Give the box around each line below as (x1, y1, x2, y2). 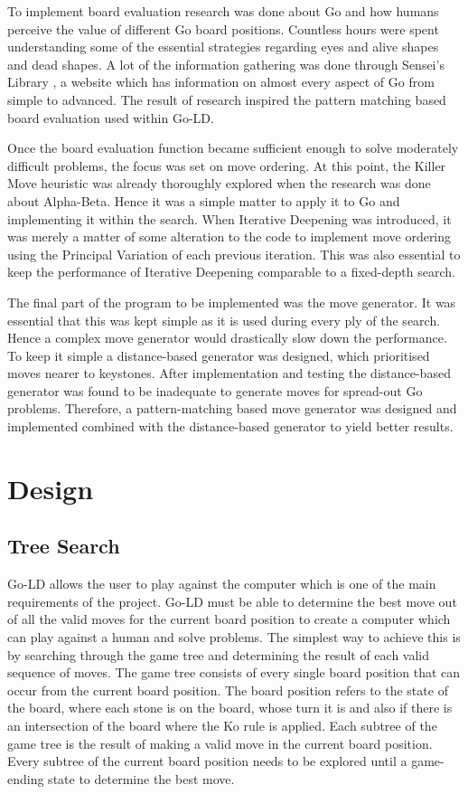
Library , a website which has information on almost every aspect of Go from (7, 72, 435, 91)
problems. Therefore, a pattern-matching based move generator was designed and (7, 399, 457, 418)
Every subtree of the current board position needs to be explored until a (7, 751, 407, 770)
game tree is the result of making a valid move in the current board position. (7, 733, 433, 752)
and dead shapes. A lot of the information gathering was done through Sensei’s (7, 54, 445, 73)
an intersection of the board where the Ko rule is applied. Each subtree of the (7, 715, 437, 734)
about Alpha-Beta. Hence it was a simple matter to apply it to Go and (7, 191, 400, 210)
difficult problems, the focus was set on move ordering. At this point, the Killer (7, 156, 446, 175)
